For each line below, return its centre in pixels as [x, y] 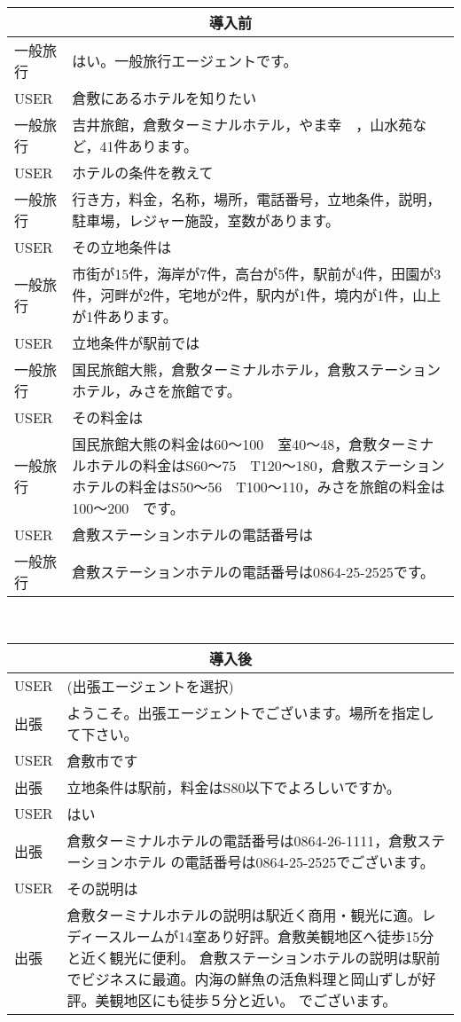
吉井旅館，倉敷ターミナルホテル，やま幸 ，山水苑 [242, 125]
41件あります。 [148, 146]
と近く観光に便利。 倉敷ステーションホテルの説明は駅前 [254, 957]
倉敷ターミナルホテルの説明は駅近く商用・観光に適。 [244, 915]
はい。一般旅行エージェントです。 [185, 61]
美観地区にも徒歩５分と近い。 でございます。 [246, 1000]
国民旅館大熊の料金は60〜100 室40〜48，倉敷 [225, 444]
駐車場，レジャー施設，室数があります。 [206, 220]
